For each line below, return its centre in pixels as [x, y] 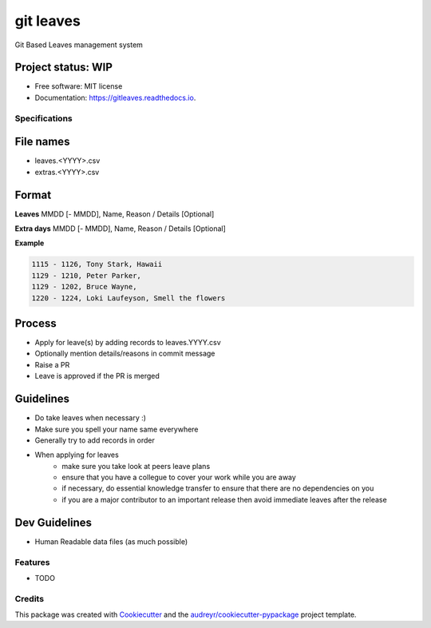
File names [42, 142]
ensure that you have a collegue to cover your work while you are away [179, 477]
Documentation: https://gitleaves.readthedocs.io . [115, 97]
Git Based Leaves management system [79, 45]
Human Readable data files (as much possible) [111, 541]
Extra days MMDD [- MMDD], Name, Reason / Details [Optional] [121, 229]
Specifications [43, 118]
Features [32, 562]
